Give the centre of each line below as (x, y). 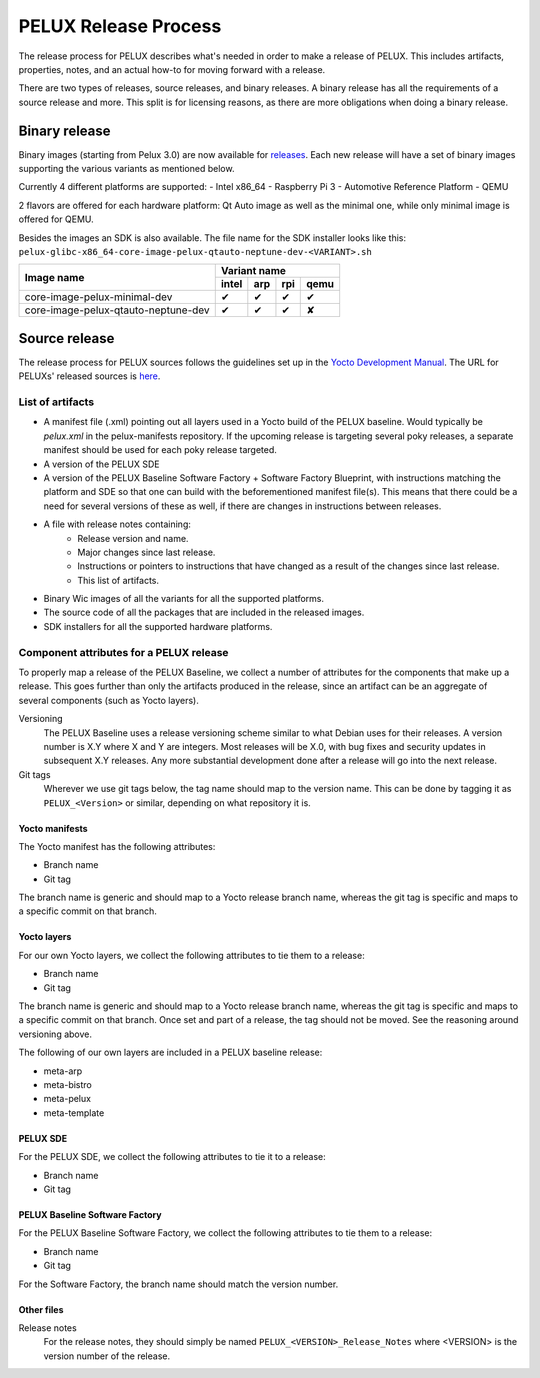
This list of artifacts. (118, 580)
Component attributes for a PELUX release (123, 652)
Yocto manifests (53, 828)
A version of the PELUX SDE (101, 464)
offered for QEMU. (56, 219)
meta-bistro (67, 1084)
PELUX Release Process (120, 26)
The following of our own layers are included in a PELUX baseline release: (170, 1052)
